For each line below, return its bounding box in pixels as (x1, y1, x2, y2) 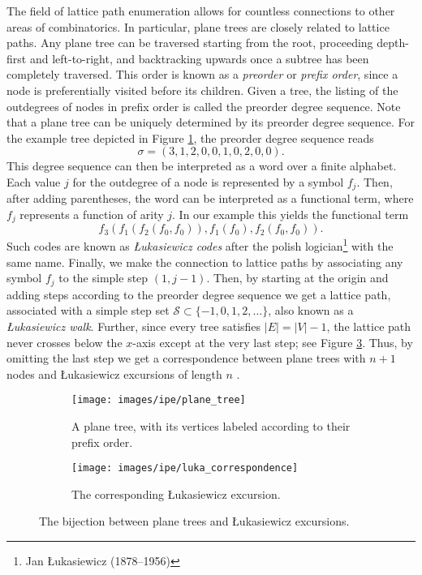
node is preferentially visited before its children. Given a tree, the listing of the (6, 81, 398, 98)
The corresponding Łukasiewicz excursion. (71, 485, 281, 502)
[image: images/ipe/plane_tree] (71, 394, 246, 406)
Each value (6, 173, 61, 190)
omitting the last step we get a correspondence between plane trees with (6, 350, 366, 367)
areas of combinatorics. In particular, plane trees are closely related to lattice (6, 18, 390, 35)
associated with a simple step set (6, 302, 170, 319)
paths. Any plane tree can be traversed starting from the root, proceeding (6, 34, 373, 51)
